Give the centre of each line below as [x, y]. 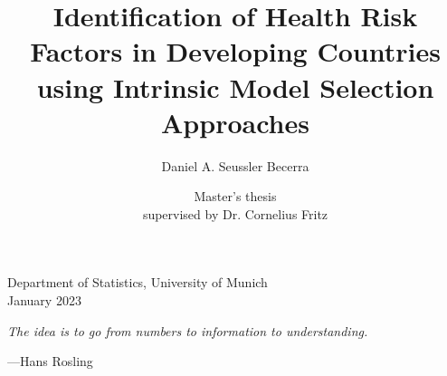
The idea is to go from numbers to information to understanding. [188, 330]
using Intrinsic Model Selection [235, 87]
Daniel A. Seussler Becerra [235, 165]
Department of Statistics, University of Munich [138, 282]
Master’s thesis [235, 196]
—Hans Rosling [50, 361]
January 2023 [44, 300]
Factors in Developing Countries [235, 51]
